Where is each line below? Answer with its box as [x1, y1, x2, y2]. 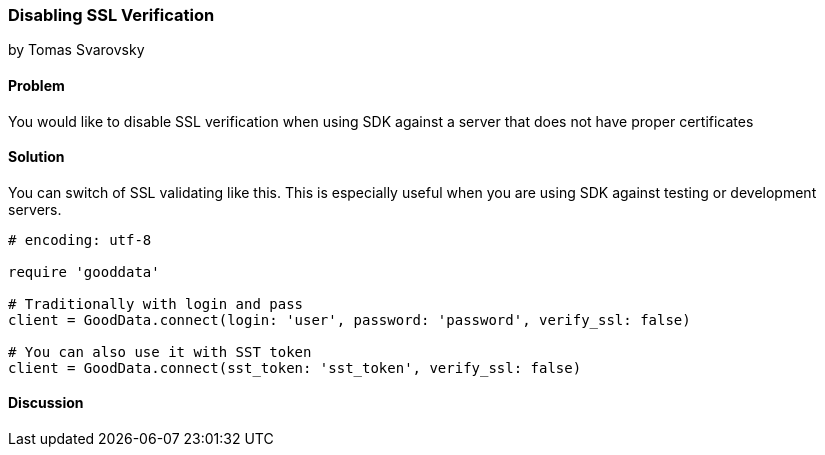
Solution [8, 148, 65, 166]
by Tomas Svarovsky [8, 41, 145, 59]
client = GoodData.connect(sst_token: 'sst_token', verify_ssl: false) [8, 359, 582, 376]
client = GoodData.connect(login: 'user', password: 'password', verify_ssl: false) [8, 311, 691, 328]
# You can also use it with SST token [8, 343, 312, 360]
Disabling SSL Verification [8, 5, 215, 25]
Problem [8, 76, 65, 94]
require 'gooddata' [8, 263, 160, 280]
